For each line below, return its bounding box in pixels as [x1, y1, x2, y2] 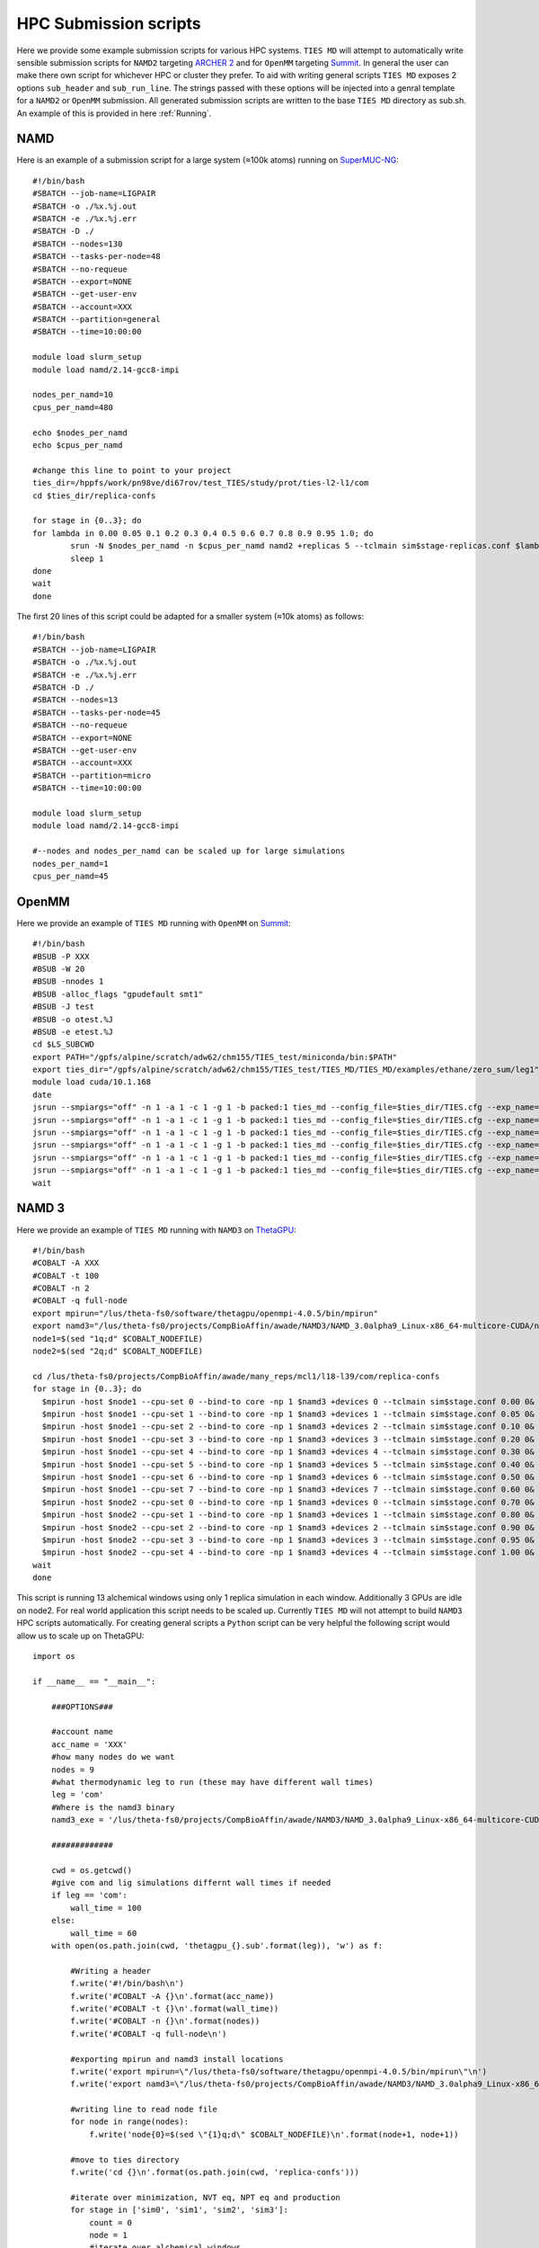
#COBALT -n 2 [32, 1283, 90, 1294]
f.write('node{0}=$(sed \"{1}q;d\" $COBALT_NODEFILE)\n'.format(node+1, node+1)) [89, 2129, 459, 2139]
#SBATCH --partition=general [32, 315, 161, 325]
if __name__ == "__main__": [32, 1676, 156, 1686]
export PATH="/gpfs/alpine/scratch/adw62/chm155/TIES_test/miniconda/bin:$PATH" [32, 1052, 398, 1062]
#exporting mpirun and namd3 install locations [70, 2054, 284, 2064]
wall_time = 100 [70, 1903, 142, 1913]
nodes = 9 [50, 1764, 94, 1775]
